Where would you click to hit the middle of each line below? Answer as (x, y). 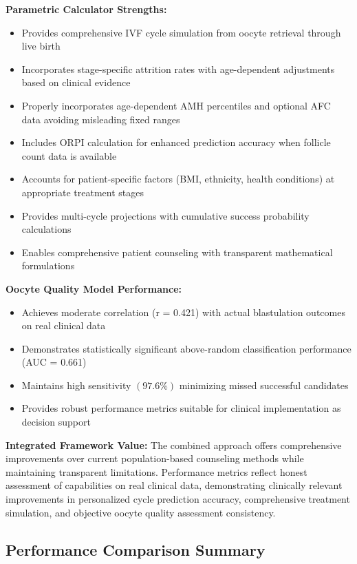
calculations (46, 229)
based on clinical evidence (76, 82)
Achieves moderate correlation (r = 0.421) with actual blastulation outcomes (183, 312)
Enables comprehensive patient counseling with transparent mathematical (177, 252)
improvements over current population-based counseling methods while (155, 458)
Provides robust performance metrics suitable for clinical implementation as (181, 408)
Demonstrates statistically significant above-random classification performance (186, 348)
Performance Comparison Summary (136, 549)
